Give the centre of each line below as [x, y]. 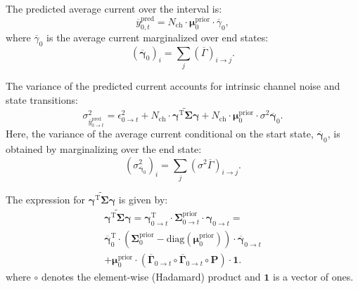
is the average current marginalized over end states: [158, 37]
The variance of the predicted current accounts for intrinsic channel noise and [173, 85]
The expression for [46, 200]
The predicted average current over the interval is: [114, 8]
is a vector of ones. [313, 276]
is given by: [143, 200]
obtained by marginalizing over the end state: [104, 148]
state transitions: [42, 99]
